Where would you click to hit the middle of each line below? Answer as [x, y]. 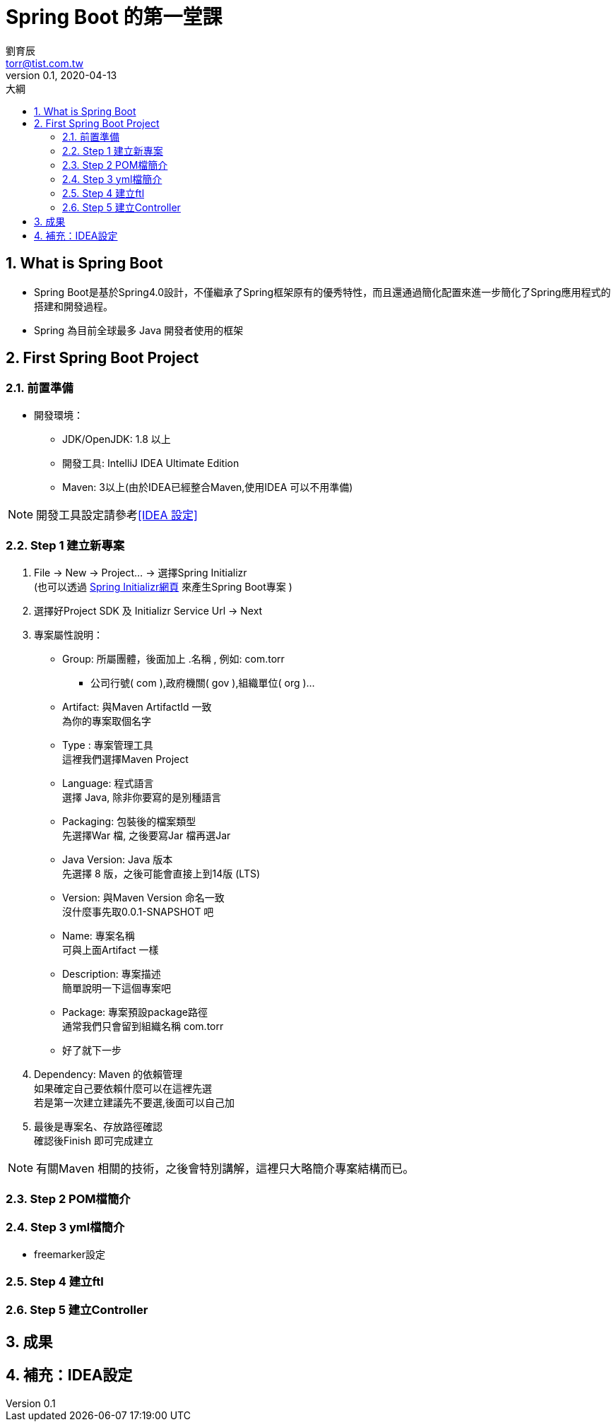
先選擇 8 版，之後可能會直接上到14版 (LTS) [161, 873]
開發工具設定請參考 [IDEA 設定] [117, 515]
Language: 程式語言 [108, 783]
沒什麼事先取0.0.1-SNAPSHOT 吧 [138, 911]
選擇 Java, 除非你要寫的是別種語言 [142, 797]
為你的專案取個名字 [107, 721]
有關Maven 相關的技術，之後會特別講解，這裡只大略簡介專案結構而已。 [225, 1168]
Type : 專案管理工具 [108, 745]
